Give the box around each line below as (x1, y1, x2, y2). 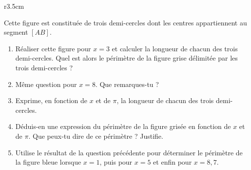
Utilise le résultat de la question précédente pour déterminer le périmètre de (15, 147, 243, 157)
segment (4, 27, 28, 37)
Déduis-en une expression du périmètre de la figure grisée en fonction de (15, 121, 231, 131)
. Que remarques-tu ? (95, 79, 159, 89)
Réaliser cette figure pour (15, 43, 91, 53)
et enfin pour (153, 157, 192, 167)
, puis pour (99, 157, 133, 167)
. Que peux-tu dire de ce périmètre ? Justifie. (28, 130, 163, 141)
